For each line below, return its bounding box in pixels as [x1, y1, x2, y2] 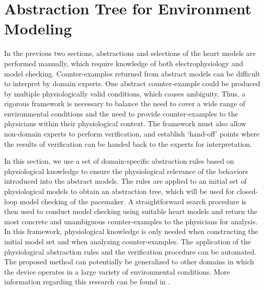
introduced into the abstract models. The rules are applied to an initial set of [4, 176, 247, 186]
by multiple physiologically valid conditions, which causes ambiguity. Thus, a [4, 88, 246, 99]
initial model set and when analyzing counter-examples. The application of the [4, 236, 251, 246]
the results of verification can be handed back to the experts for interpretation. [4, 138, 252, 149]
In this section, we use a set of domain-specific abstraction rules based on [4, 156, 234, 166]
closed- [236, 186, 258, 197]
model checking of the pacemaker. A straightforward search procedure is [19, 196, 247, 206]
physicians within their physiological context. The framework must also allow [4, 118, 247, 129]
